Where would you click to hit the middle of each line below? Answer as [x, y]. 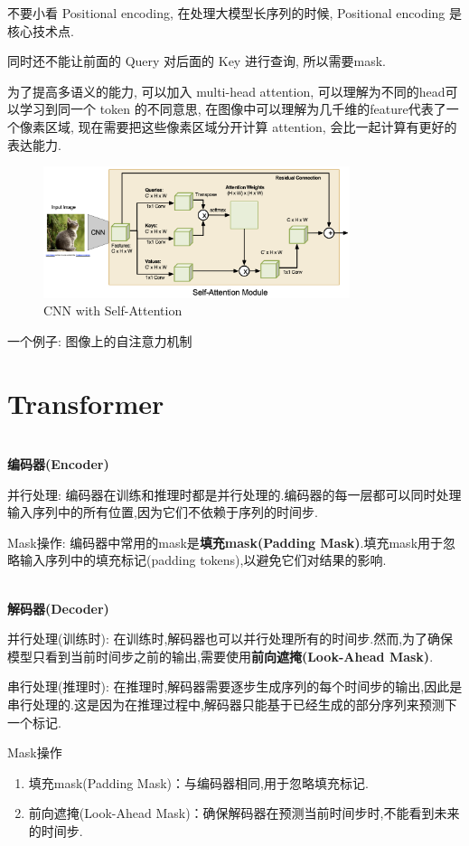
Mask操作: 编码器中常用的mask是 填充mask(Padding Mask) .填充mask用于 [225, 542]
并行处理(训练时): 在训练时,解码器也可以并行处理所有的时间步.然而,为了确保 [230, 639]
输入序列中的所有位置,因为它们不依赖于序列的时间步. [163, 512]
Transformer [86, 403]
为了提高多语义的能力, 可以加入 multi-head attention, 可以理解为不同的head [226, 91]
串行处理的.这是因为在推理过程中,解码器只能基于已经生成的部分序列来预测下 [232, 704]
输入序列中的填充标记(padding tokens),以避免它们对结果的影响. [203, 560]
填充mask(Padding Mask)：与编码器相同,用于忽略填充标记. [198, 782]
